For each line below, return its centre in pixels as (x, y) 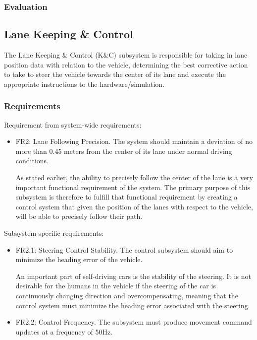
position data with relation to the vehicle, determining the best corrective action (126, 64)
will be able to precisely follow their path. (79, 216)
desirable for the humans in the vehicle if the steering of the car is (116, 286)
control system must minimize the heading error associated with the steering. (133, 305)
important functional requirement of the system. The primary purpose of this (133, 187)
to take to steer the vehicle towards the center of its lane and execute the (115, 74)
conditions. (32, 161)
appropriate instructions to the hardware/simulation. (84, 84)
